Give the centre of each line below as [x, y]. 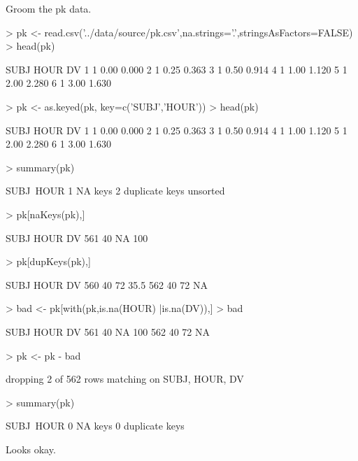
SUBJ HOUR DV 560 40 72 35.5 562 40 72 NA [107, 284]
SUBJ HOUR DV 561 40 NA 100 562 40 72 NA [108, 331]
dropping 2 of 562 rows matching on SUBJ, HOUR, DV [125, 379]
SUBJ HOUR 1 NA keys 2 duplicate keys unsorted [115, 191]
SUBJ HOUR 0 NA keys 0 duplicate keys [95, 426]
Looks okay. [31, 449]
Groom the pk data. [49, 8]
